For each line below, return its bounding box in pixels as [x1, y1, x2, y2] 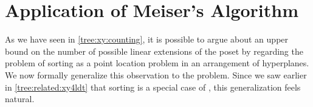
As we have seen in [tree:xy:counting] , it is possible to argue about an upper [5, 33, 289, 46]
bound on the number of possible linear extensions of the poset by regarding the [5, 44, 303, 57]
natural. [5, 92, 35, 105]
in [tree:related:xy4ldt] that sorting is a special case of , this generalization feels [5, 80, 301, 93]
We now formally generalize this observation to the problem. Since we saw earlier [5, 68, 307, 81]
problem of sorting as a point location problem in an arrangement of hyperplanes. [5, 57, 309, 69]
